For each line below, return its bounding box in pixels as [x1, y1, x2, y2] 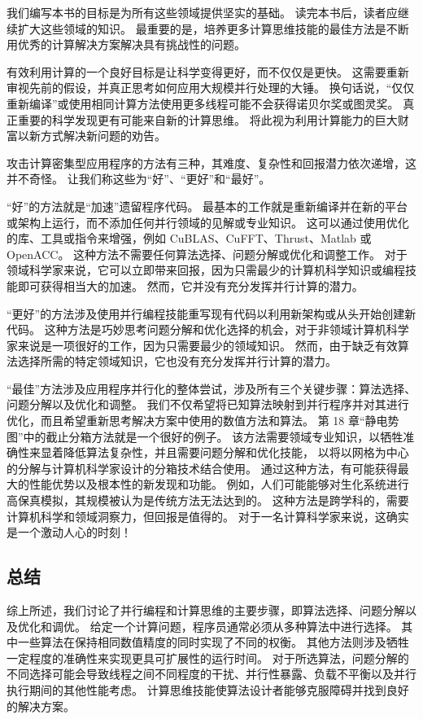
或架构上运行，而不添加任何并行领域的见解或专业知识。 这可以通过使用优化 [7, 213, 409, 230]
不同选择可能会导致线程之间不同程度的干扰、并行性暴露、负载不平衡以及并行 [7, 665, 416, 682]
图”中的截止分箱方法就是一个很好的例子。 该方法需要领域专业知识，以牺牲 [7, 427, 403, 445]
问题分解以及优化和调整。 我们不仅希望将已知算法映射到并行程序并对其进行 [7, 396, 409, 413]
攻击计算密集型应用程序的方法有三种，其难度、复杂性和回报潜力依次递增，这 [7, 154, 416, 171]
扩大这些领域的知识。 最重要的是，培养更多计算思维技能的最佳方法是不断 [17, 20, 409, 37]
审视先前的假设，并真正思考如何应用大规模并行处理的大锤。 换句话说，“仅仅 [7, 79, 415, 96]
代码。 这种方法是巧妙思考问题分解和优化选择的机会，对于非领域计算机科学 [7, 321, 409, 338]
